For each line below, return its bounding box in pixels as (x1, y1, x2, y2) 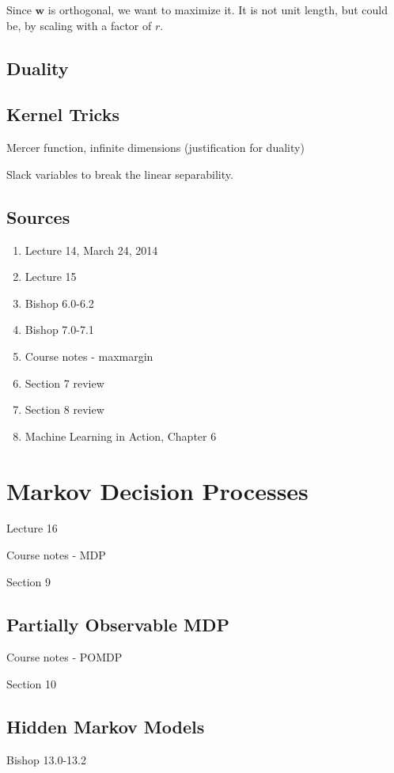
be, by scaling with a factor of (6, 17, 152, 33)
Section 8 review (25, 401, 104, 418)
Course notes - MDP (6, 547, 106, 563)
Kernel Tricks (6, 102, 119, 127)
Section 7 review (25, 374, 104, 391)
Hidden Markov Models (6, 714, 205, 738)
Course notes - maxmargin (25, 347, 153, 364)
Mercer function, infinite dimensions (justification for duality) (6, 139, 305, 156)
